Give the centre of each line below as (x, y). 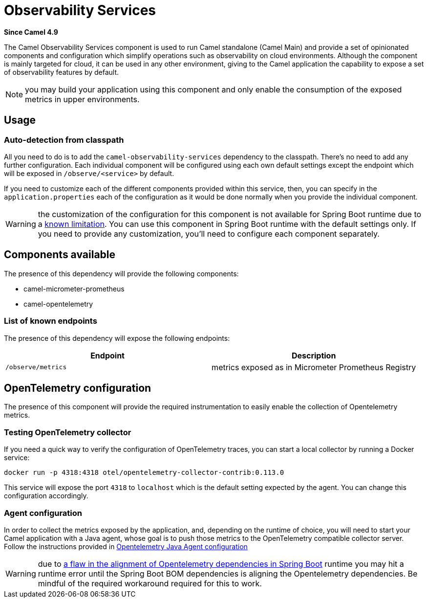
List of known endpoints (51, 321)
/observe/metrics (36, 367)
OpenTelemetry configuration (78, 388)
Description (314, 355)
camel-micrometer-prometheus (74, 289)
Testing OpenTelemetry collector (68, 432)
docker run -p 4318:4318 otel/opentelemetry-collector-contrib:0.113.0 (144, 473)
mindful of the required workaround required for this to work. (150, 583)
